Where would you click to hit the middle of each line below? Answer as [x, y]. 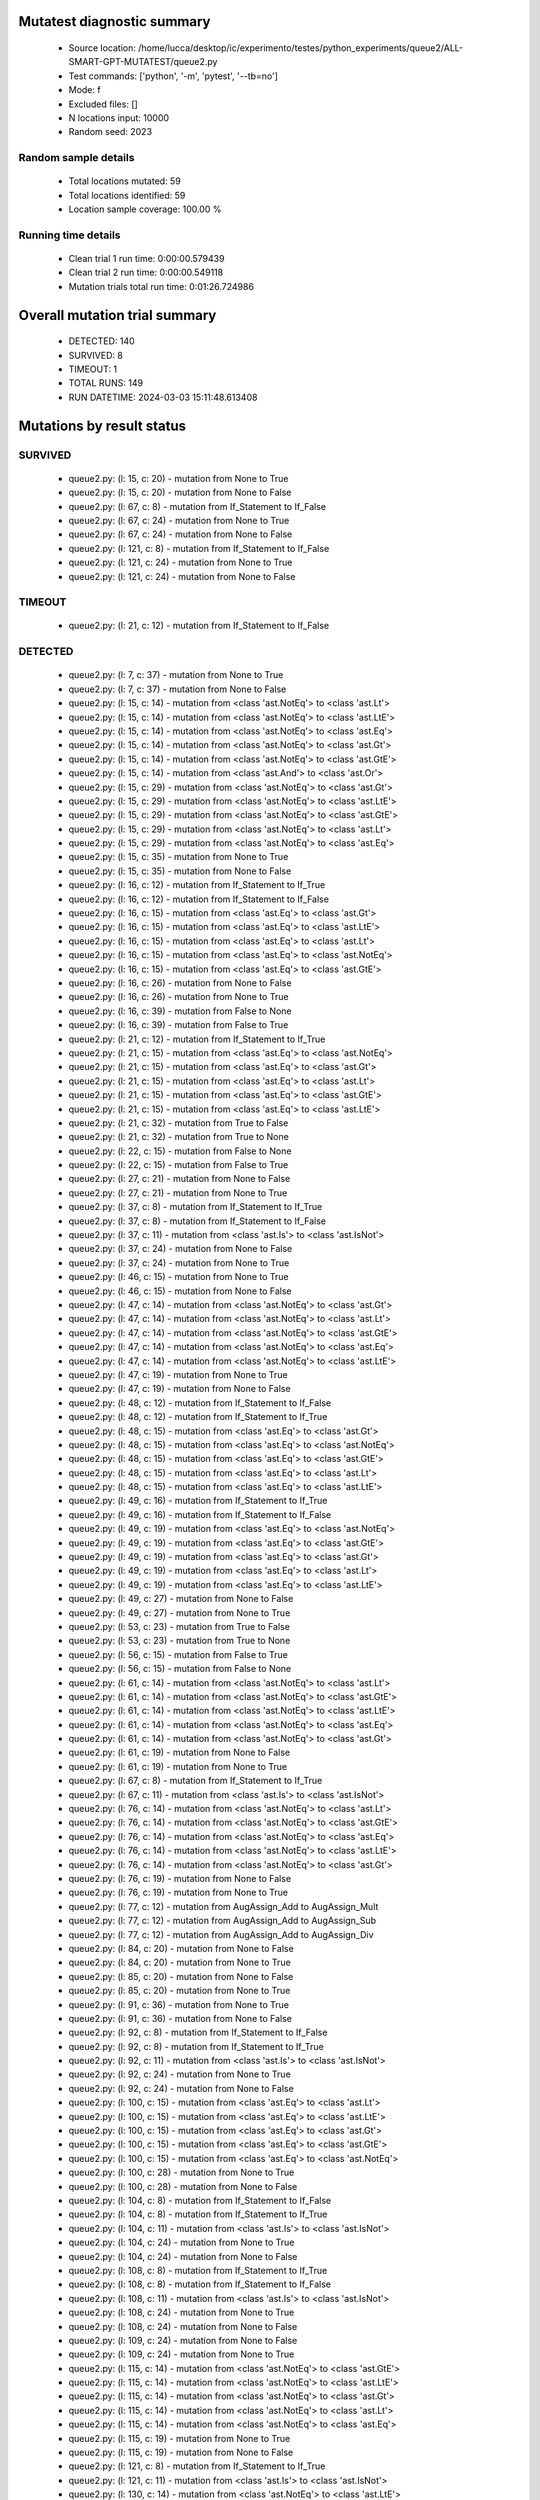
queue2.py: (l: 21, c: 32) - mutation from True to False [178, 1122]
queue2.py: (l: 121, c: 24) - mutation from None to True [180, 562]
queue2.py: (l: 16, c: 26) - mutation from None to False [180, 983]
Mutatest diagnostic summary [114, 21]
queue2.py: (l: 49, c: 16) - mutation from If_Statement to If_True [198, 1501]
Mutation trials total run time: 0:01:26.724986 [161, 286]
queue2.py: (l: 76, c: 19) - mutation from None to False [180, 1878]
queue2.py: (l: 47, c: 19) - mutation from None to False [179, 1389]
